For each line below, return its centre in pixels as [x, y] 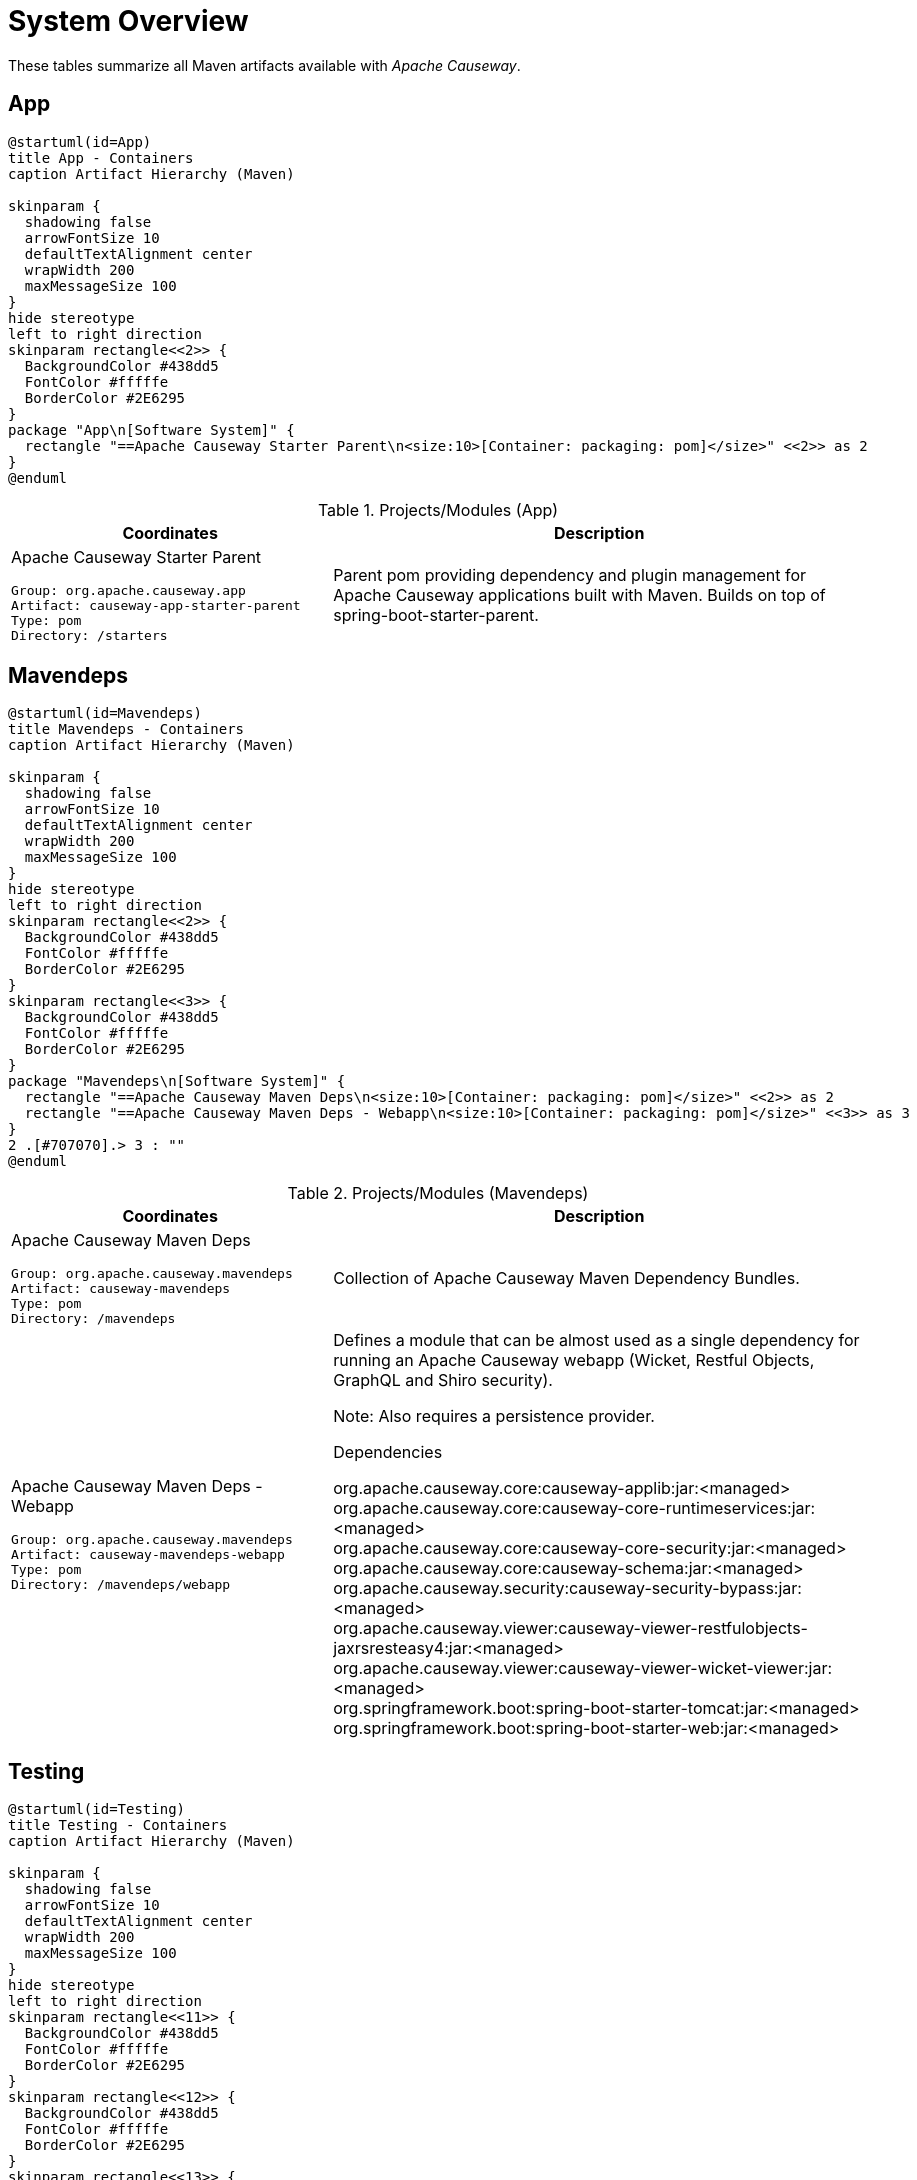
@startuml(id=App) [80, 141]
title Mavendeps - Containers [126, 729]
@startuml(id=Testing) [97, 1809]
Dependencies [388, 1452]
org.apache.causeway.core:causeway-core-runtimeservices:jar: [574, 1508]
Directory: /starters [89, 635]
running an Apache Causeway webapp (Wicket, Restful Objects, [574, 1360]
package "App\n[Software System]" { [151, 429]
